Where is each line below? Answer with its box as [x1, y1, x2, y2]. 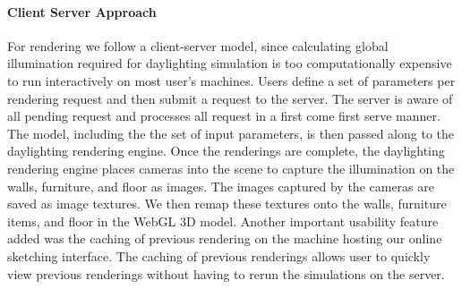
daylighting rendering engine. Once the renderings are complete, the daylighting [7, 141, 445, 160]
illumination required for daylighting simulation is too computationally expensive [7, 54, 452, 72]
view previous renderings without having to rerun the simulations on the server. [7, 264, 445, 283]
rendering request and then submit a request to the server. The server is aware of [7, 89, 453, 107]
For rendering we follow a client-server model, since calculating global [7, 36, 389, 55]
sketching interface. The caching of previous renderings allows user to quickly [7, 246, 431, 265]
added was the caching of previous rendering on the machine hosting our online [7, 229, 442, 248]
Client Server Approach [7, 2, 157, 21]
